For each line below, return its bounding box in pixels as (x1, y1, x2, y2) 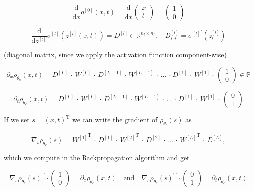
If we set (4, 115, 30, 124)
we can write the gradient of (72, 115, 158, 124)
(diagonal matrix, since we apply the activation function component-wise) (4, 49, 227, 60)
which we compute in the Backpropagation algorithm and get (4, 153, 190, 163)
